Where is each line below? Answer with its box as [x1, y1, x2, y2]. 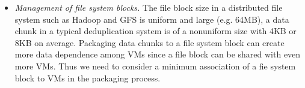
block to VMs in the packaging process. [14, 71, 161, 84]
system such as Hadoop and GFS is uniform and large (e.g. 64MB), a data [14, 13, 289, 25]
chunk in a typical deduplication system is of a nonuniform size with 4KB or [14, 25, 297, 37]
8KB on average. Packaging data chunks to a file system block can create [14, 36, 285, 48]
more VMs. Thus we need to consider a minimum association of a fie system [14, 59, 296, 72]
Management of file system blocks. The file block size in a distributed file [14, 1, 283, 13]
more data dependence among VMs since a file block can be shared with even [14, 48, 301, 60]
